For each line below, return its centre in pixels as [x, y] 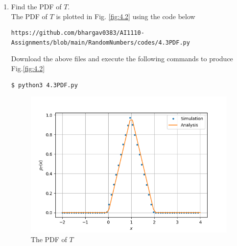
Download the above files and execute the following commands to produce [122, 59]
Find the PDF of [36, 6]
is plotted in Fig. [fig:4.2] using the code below [126, 16]
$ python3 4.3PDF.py [44, 85]
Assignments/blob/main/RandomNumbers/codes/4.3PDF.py [100, 42]
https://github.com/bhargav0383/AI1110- [78, 33]
